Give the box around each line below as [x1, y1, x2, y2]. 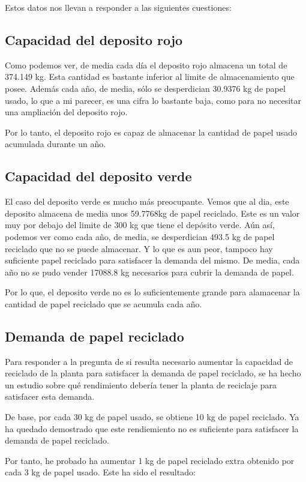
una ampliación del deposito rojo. [5, 106, 128, 118]
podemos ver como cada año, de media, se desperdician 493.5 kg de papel [5, 230, 275, 243]
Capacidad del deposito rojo [5, 30, 183, 49]
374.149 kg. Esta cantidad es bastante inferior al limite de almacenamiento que [5, 70, 295, 83]
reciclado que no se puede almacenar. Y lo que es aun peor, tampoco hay [5, 242, 273, 255]
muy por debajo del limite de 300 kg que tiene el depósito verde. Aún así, [5, 218, 275, 231]
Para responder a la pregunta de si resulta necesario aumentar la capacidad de [5, 355, 293, 367]
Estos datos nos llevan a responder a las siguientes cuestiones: [5, 1, 232, 13]
